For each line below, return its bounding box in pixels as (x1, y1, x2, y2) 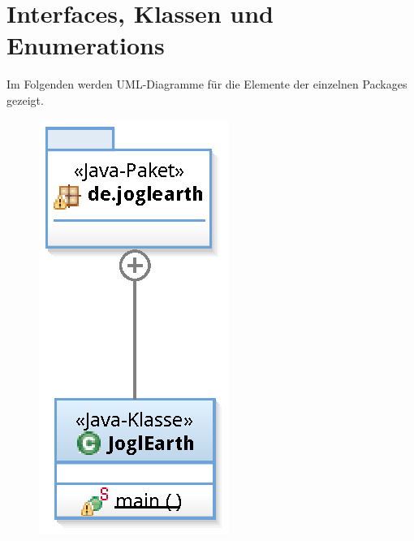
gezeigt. (6, 91, 44, 108)
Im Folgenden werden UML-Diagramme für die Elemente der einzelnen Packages (6, 76, 408, 93)
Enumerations (6, 28, 165, 62)
